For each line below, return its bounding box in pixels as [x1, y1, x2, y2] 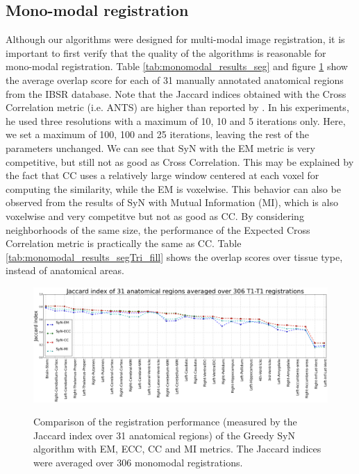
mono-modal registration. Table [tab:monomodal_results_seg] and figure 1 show [6, 59, 348, 74]
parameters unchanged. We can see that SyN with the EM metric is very [6, 140, 315, 155]
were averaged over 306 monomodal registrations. [33, 455, 243, 469]
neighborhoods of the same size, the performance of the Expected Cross [6, 222, 310, 237]
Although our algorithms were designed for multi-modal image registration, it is [6, 32, 345, 46]
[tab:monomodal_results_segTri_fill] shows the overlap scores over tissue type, [6, 249, 343, 264]
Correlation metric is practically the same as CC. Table [6, 236, 242, 251]
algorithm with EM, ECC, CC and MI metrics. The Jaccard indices [33, 441, 322, 456]
